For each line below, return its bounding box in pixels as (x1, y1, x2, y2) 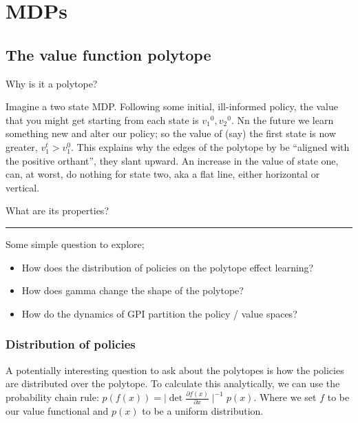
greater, (6, 139, 38, 154)
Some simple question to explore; (6, 236, 145, 251)
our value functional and (6, 404, 109, 418)
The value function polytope (6, 43, 211, 65)
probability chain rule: (6, 390, 99, 404)
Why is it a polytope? (6, 76, 98, 90)
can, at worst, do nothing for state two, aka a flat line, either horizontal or (6, 167, 320, 181)
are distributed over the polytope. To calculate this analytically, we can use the (6, 376, 340, 391)
